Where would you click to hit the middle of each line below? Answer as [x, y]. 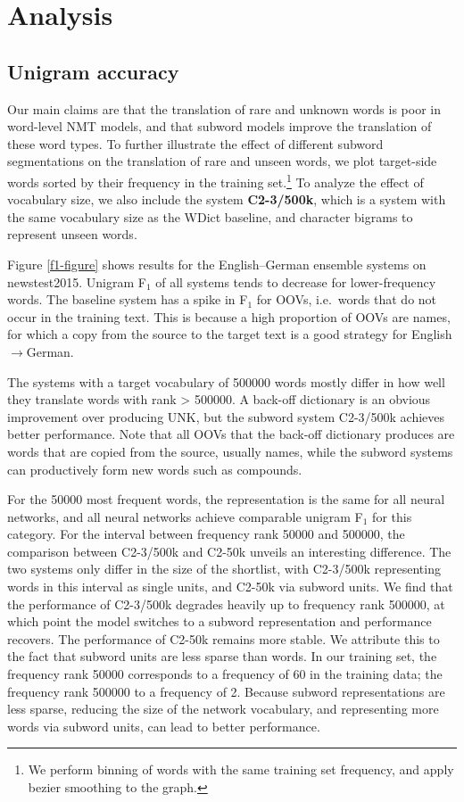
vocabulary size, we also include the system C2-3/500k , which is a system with [227, 199]
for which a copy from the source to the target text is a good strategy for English [230, 334]
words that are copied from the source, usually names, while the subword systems [230, 451]
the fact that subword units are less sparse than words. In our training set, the [222, 656]
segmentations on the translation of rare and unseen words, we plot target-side [222, 161]
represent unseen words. [72, 234]
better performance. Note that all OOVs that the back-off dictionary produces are [231, 434]
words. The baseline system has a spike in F [128, 299]
